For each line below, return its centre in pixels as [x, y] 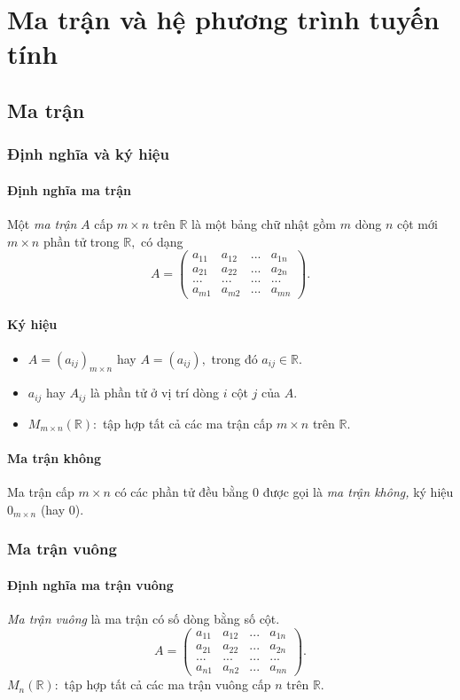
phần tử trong [81, 241]
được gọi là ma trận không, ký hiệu [358, 492]
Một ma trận [42, 223]
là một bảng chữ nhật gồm [264, 223]
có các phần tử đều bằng [182, 492]
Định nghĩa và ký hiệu [88, 154]
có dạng [162, 241]
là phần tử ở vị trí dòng [155, 393]
